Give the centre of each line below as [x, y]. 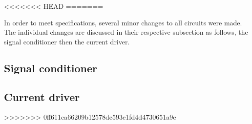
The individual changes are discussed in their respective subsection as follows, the [126, 32]
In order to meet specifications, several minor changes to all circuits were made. [123, 22]
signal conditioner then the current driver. [67, 41]
